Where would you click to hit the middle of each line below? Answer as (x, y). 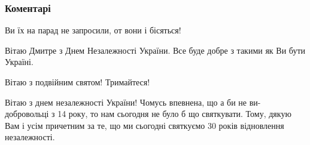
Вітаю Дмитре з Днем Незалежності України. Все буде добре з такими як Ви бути (155, 50)
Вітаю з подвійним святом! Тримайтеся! (77, 82)
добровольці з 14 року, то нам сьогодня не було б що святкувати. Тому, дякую (148, 114)
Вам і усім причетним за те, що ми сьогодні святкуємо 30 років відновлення (145, 125)
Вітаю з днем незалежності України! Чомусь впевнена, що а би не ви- (133, 102)
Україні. (19, 62)
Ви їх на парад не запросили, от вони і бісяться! (93, 30)
